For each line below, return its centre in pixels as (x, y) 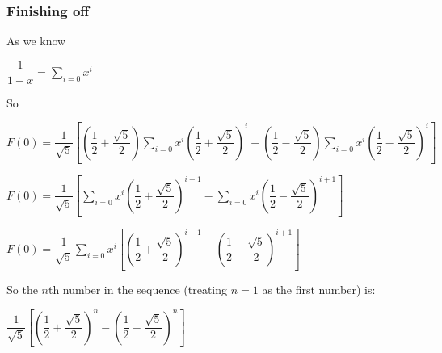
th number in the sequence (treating (138, 290)
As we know (36, 41)
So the (22, 290)
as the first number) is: (319, 290)
